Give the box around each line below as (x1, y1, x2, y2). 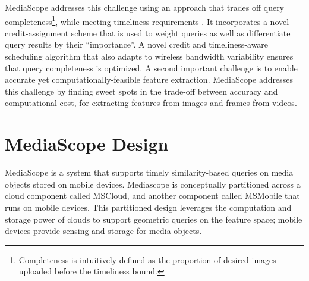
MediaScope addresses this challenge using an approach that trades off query (5, 1, 285, 13)
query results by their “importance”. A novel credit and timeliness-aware (5, 38, 269, 51)
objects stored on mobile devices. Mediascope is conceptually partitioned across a (5, 177, 301, 190)
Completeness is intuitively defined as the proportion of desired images (18, 253, 276, 266)
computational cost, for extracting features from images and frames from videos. (5, 96, 297, 109)
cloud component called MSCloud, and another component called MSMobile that (5, 189, 300, 202)
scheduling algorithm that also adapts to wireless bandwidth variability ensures (5, 50, 294, 63)
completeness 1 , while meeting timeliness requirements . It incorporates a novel (5, 13, 289, 27)
